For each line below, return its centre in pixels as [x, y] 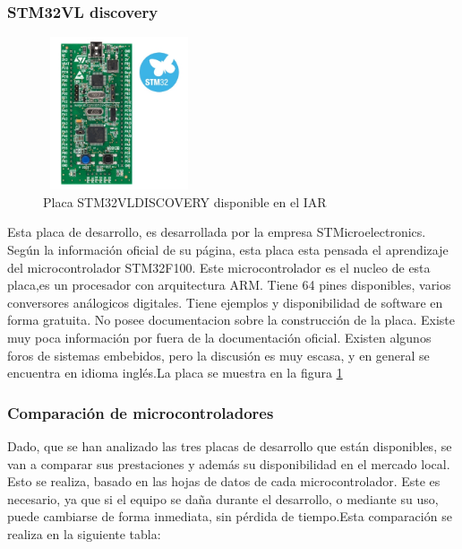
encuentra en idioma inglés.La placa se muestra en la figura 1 [175, 373]
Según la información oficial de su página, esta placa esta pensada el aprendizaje [228, 250]
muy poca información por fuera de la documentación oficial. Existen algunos [219, 338]
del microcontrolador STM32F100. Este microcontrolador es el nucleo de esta [219, 267]
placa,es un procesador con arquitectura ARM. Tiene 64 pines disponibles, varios [229, 285]
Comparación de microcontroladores [141, 412]
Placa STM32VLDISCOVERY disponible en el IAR [185, 201]
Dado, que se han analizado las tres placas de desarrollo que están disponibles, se [230, 446]
